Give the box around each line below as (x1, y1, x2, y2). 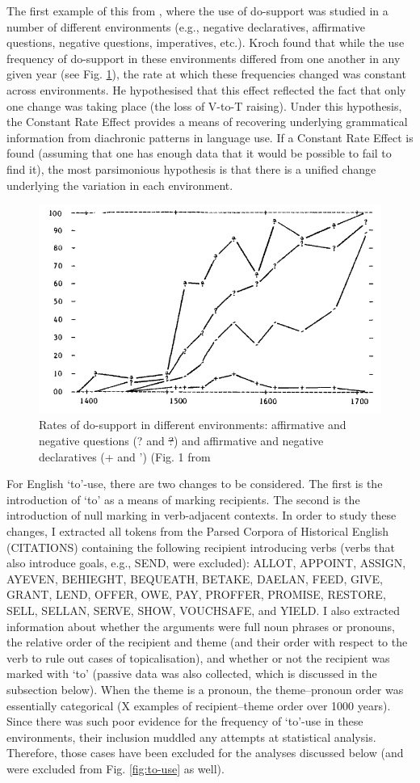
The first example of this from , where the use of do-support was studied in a (6, 2, 388, 19)
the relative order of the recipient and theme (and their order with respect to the (6, 634, 408, 650)
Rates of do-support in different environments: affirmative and (39, 416, 346, 433)
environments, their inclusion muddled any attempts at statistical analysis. (6, 728, 376, 745)
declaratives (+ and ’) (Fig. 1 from (39, 448, 211, 465)
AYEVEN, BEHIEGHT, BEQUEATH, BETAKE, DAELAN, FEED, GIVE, (6, 570, 383, 587)
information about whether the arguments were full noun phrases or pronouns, (6, 617, 395, 634)
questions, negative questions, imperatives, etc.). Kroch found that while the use (6, 34, 405, 51)
